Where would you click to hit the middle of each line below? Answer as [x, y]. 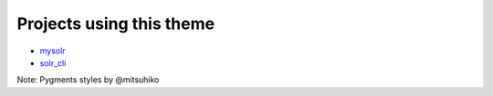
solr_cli [53, 62]
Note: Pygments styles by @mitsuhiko [88, 80]
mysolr [52, 51]
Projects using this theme [115, 24]
